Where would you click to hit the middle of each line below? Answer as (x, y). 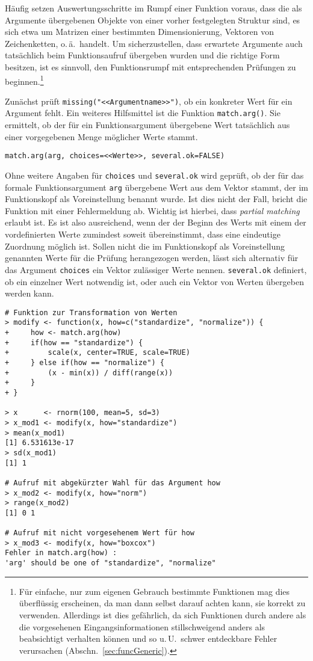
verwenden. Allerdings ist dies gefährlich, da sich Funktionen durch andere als (163, 614)
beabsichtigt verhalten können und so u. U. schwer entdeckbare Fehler (148, 638)
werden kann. (29, 293)
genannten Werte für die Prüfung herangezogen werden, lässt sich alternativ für (152, 258)
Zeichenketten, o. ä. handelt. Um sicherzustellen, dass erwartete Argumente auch (154, 43)
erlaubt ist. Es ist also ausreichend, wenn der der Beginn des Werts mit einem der (156, 222)
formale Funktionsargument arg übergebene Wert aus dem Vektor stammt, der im (156, 187)
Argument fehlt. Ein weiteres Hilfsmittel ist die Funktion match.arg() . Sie (143, 113)
